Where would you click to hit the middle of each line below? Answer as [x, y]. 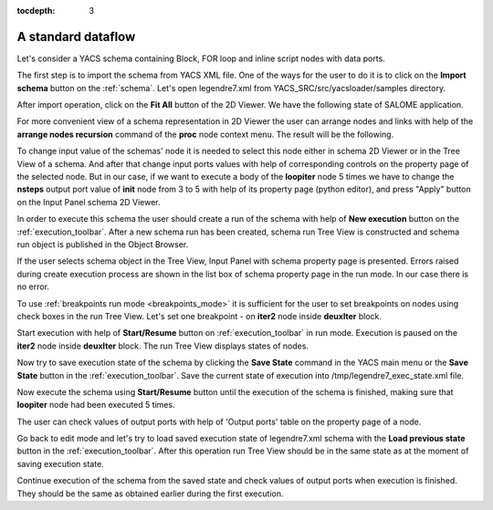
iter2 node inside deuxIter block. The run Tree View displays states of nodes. [163, 346]
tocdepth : [36, 10]
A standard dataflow [76, 36]
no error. [33, 286]
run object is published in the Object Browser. [103, 244]
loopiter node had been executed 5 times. [96, 405]
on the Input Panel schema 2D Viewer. [89, 202]
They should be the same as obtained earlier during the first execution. [150, 494]
